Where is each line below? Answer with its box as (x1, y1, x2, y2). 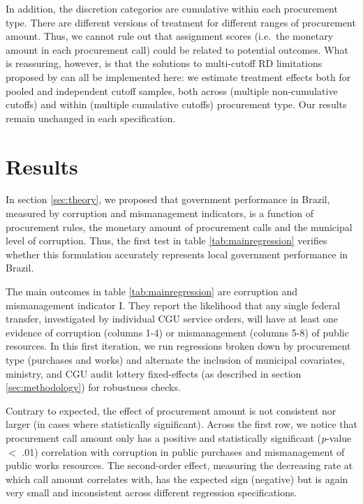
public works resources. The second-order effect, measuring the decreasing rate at (6, 458, 353, 473)
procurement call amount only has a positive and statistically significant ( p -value (6, 430, 352, 445)
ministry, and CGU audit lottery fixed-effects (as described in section (6, 366, 302, 380)
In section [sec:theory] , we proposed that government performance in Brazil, (6, 192, 330, 207)
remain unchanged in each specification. (6, 110, 176, 125)
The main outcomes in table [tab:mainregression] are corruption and (6, 284, 298, 299)
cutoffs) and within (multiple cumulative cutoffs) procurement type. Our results (6, 97, 347, 112)
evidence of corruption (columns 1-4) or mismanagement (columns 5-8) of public (6, 325, 349, 339)
